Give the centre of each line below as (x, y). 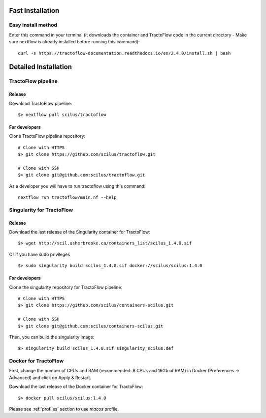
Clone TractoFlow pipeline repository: (47, 136)
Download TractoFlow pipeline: (41, 103)
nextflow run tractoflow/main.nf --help (67, 197)
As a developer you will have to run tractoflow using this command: (77, 186)
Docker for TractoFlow (36, 361)
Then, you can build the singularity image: (52, 337)
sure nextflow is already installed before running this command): (74, 42)
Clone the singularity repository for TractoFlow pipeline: (66, 287)
